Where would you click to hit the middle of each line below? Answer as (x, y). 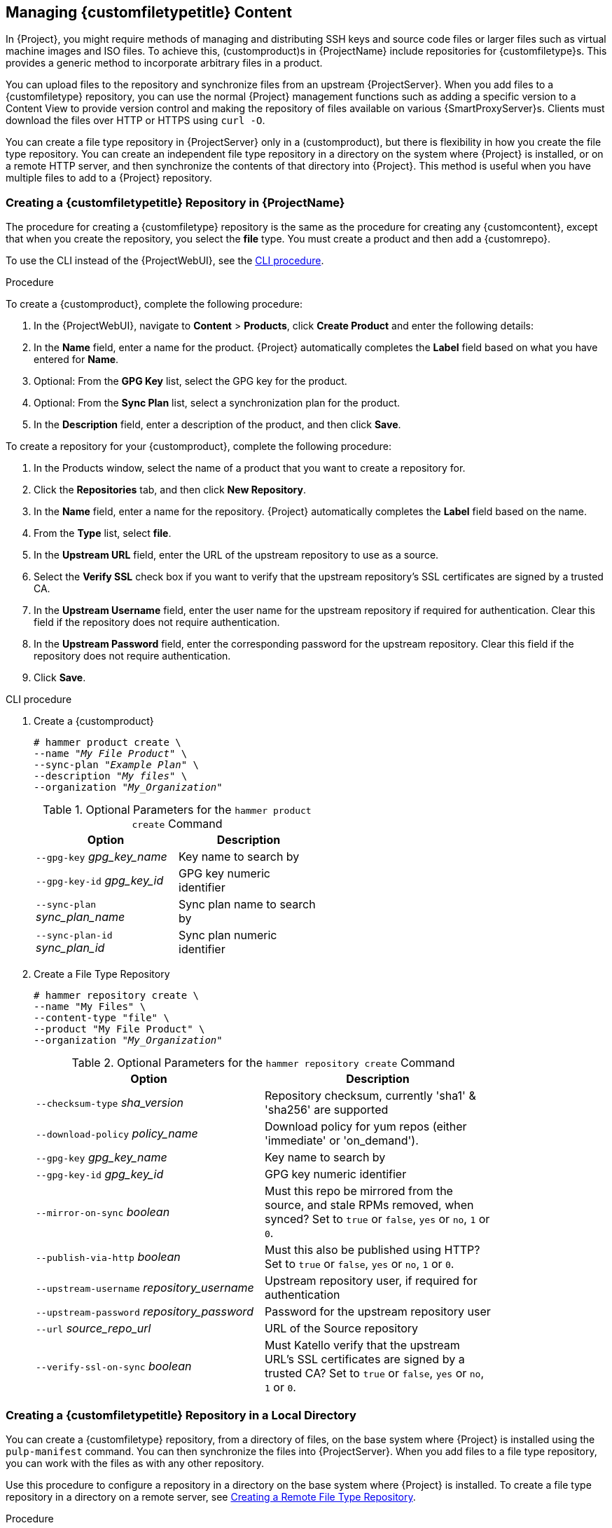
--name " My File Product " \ (111, 754)
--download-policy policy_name (117, 1134)
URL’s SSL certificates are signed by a (365, 1359)
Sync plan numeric (228, 935)
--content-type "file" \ (102, 1018)
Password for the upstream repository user (378, 1312)
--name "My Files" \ (90, 1007)
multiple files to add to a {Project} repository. (109, 178)
